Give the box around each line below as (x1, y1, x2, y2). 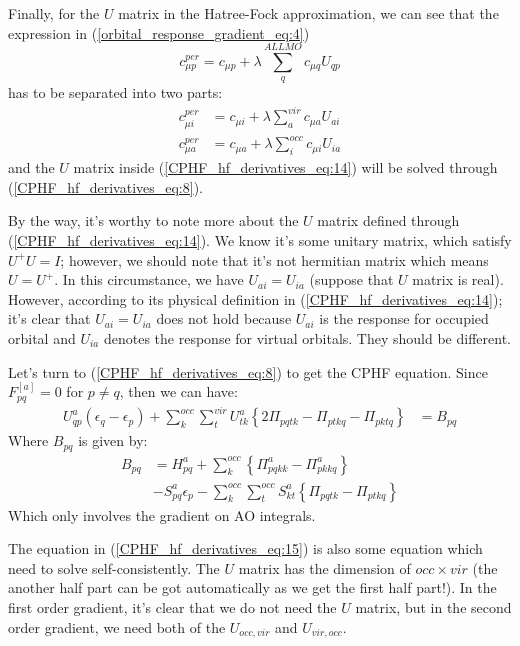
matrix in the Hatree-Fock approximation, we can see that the (118, 3, 499, 23)
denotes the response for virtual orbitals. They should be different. (103, 328, 511, 348)
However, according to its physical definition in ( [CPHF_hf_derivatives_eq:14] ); (8, 288, 503, 309)
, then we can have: (119, 381, 238, 402)
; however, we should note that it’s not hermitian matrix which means (60, 249, 489, 270)
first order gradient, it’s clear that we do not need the (8, 597, 337, 618)
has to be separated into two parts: (8, 82, 223, 103)
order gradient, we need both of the (8, 616, 226, 637)
